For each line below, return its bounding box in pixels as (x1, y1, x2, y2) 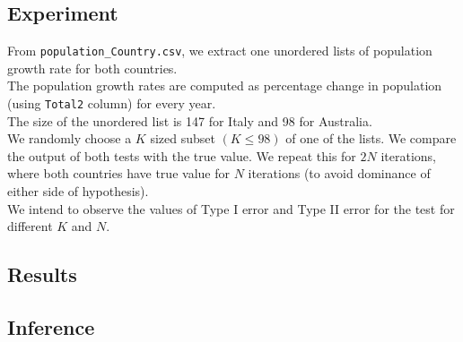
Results (7, 261, 77, 288)
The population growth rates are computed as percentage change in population (7, 76, 442, 95)
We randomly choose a (7, 129, 132, 148)
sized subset (150, 129, 215, 148)
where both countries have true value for (7, 164, 230, 183)
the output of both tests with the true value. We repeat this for (7, 146, 356, 165)
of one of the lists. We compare (285, 129, 457, 148)
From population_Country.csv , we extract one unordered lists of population (7, 41, 432, 60)
